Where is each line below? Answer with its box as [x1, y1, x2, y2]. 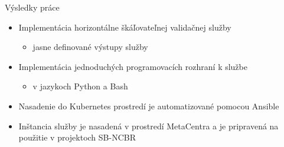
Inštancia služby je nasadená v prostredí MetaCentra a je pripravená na [18, 119, 279, 132]
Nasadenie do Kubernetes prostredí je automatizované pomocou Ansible [18, 99, 279, 112]
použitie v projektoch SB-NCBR [18, 131, 136, 143]
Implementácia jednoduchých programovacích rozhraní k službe [18, 60, 247, 72]
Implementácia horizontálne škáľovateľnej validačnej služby [18, 21, 231, 33]
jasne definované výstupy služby [32, 41, 148, 53]
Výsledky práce [5, 1, 60, 13]
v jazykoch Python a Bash [32, 80, 128, 92]
